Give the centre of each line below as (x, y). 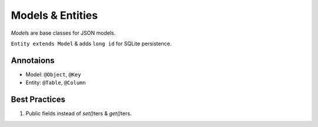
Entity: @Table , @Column (56, 83)
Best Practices (38, 100)
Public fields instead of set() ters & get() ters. (79, 113)
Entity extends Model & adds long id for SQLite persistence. (91, 44)
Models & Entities (54, 15)
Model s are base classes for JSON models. (63, 33)
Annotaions (33, 60)
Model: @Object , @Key (53, 74)
